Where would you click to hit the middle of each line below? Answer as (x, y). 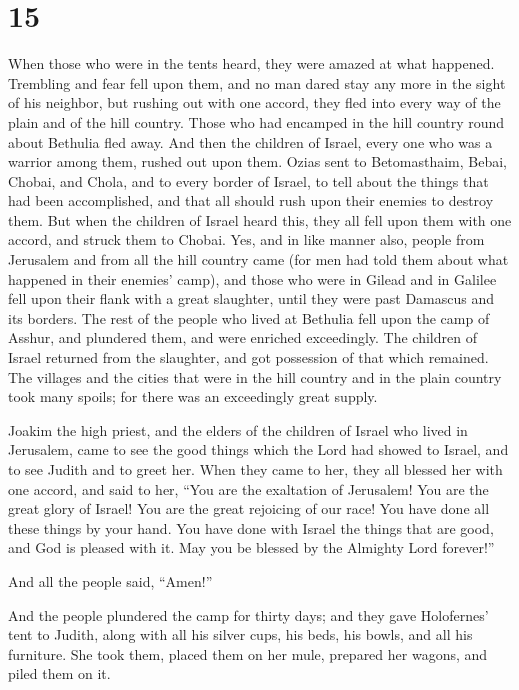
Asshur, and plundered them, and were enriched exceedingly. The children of (242, 337)
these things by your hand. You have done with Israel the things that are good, (251, 527)
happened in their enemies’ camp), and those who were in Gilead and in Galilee (252, 278)
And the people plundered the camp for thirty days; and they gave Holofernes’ (248, 614)
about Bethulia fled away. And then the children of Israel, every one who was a (250, 141)
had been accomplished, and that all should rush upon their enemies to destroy (251, 200)
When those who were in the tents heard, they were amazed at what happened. (251, 63)
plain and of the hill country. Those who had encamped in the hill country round (256, 121)
